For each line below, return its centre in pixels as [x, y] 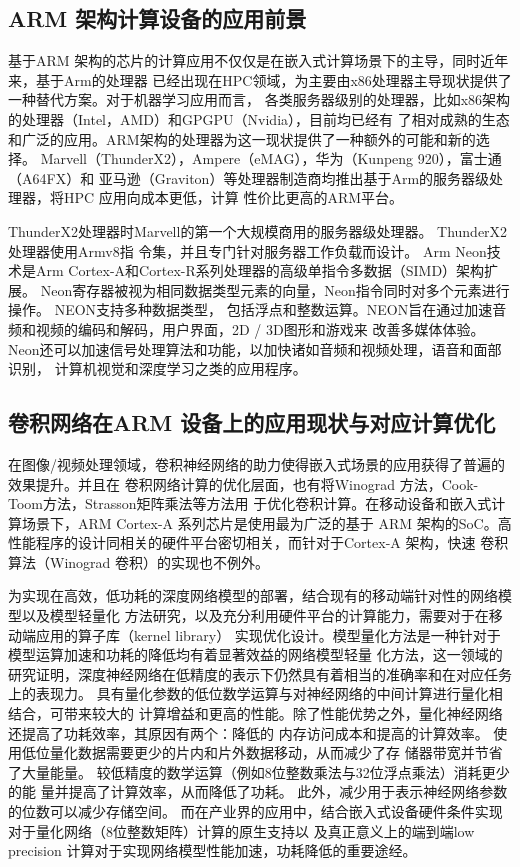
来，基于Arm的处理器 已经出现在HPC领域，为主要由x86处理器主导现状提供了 [260, 79]
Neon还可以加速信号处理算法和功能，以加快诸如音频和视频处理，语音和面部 [255, 348]
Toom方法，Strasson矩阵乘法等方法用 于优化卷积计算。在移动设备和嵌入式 [250, 503]
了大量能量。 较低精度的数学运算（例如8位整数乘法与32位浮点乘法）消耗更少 [259, 771]
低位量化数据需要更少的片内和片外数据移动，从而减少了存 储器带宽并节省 [262, 752]
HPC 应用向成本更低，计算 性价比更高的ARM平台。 [233, 197]
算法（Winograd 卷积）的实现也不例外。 [139, 561]
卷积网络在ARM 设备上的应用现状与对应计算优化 [252, 422]
